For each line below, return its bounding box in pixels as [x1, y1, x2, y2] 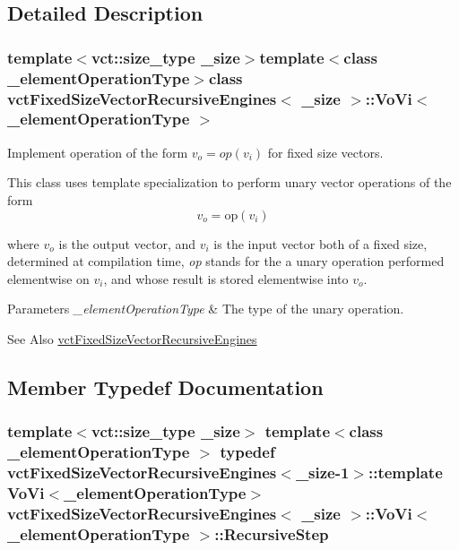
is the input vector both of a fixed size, [213, 234, 428, 253]
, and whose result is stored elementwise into [103, 269, 349, 288]
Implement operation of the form [7, 142, 188, 161]
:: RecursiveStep [214, 522, 329, 545]
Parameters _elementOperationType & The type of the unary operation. [7, 299, 404, 318]
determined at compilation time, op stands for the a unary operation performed [7, 252, 445, 271]
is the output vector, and [58, 234, 196, 253]
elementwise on [7, 269, 90, 288]
